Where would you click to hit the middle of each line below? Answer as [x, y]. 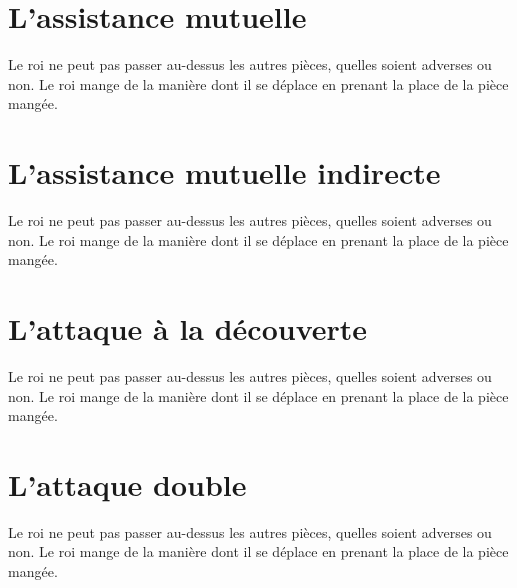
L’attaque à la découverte [188, 328]
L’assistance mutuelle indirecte [224, 172]
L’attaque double [127, 483]
